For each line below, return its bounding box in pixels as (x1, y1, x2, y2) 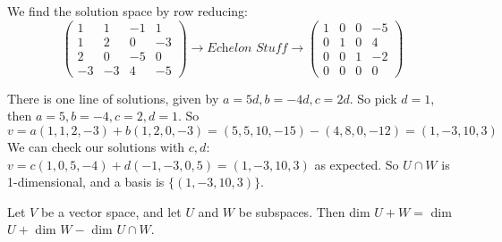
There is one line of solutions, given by (7, 88, 219, 107)
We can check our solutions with (7, 137, 185, 155)
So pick (357, 88, 397, 107)
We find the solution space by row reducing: (7, 2, 248, 20)
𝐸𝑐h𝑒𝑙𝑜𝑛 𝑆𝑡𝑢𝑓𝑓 (207, 42, 288, 55)
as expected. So (314, 154, 399, 173)
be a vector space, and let (40, 202, 182, 221)
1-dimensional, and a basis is (7, 172, 165, 191)
